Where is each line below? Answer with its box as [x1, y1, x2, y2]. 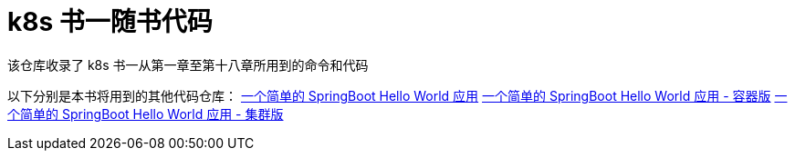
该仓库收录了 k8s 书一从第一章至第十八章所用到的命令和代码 [7, 56, 369, 73]
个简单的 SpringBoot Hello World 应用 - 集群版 [7, 105, 284, 122]
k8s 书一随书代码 [7, 6, 213, 37]
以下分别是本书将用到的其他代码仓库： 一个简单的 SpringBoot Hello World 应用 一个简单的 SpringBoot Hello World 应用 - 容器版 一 [7, 87, 788, 104]
